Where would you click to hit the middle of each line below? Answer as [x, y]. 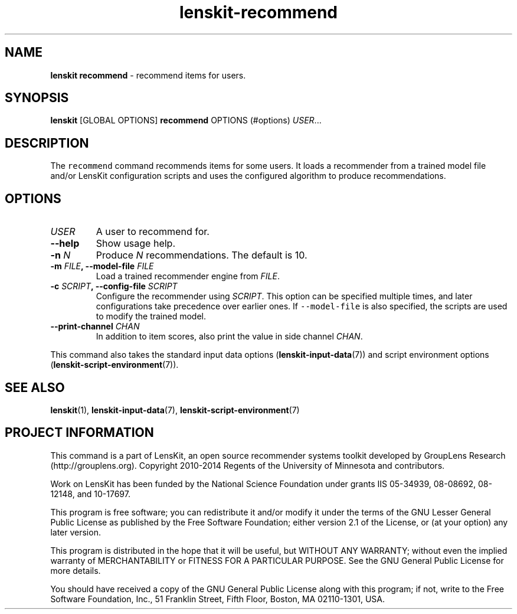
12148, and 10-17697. [90, 494]
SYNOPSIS [37, 98]
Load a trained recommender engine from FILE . [188, 276]
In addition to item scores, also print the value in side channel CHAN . [229, 337]
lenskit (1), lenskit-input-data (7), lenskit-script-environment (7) [175, 410]
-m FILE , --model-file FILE [102, 266]
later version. [76, 532]
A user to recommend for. [153, 232]
